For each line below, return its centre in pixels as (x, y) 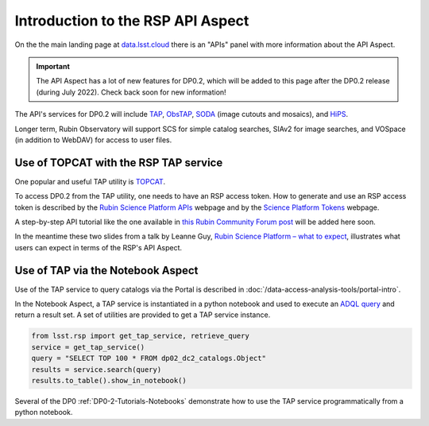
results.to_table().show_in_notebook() (109, 380)
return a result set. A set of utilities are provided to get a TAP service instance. (143, 315)
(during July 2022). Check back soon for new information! (131, 92)
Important (53, 66)
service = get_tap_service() (88, 347)
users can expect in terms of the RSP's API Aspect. (99, 247)
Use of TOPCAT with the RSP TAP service (119, 163)
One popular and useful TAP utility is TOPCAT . (90, 181)
